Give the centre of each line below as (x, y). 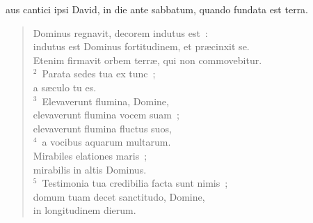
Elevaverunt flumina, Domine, (105, 101)
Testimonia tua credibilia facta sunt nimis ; (135, 183)
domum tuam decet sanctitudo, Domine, (119, 196)
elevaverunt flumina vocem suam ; (106, 115)
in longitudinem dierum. (85, 210)
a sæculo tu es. (65, 87)
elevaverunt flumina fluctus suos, (102, 128)
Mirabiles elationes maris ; (90, 155)
